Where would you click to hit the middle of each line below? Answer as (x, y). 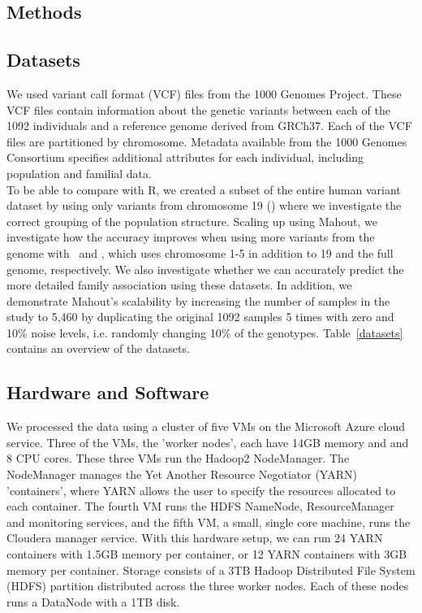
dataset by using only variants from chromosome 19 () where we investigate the (204, 205)
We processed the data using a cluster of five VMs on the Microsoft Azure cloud (206, 426)
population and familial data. (79, 173)
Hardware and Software (108, 392)
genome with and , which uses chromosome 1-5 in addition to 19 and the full (200, 252)
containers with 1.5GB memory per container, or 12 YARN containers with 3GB (207, 554)
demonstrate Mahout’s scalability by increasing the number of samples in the (198, 300)
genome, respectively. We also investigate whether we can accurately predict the (205, 269)
